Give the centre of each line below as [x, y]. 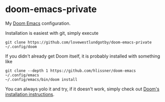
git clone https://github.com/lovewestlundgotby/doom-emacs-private [78, 42]
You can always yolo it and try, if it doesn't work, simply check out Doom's [82, 89]
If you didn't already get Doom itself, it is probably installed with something [83, 56]
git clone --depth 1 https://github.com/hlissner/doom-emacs [71, 71]
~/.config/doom [21, 46]
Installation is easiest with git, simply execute [52, 33]
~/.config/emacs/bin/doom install [42, 79]
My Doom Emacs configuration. [38, 23]
